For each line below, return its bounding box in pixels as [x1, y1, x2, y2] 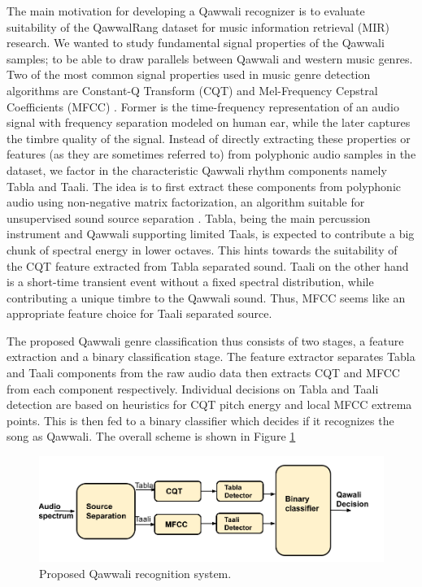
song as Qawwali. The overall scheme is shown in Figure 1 [7, 428, 296, 445]
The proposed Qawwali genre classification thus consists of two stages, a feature [7, 332, 404, 349]
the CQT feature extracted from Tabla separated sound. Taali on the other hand [7, 257, 409, 274]
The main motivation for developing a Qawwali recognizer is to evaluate [7, 2, 365, 19]
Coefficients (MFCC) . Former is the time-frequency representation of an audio [7, 98, 400, 115]
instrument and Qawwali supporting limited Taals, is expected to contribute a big [7, 225, 415, 242]
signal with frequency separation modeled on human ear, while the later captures [7, 114, 411, 131]
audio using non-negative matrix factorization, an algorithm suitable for [7, 193, 365, 211]
